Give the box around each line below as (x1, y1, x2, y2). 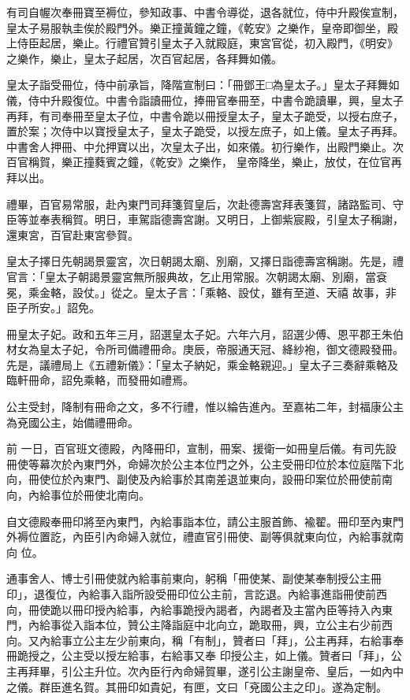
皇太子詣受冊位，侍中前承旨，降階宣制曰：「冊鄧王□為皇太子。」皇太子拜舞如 (6, 76, 400, 93)
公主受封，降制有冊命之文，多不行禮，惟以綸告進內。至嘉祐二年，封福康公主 (6, 398, 404, 415)
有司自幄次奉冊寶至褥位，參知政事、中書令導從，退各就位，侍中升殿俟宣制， (6, 4, 404, 20)
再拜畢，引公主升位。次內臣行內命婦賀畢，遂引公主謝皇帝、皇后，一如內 (17, 662, 393, 679)
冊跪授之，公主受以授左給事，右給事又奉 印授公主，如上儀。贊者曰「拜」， (6, 647, 391, 664)
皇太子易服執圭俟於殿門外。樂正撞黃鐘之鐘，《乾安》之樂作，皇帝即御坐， (6, 19, 387, 35)
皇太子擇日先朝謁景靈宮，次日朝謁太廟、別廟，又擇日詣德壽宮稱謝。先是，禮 (6, 253, 404, 269)
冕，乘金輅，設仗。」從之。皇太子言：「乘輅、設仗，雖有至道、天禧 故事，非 (6, 283, 397, 300)
